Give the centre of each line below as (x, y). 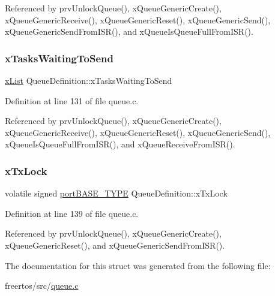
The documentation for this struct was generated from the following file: (138, 265)
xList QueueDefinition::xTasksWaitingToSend (89, 80)
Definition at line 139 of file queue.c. (72, 213)
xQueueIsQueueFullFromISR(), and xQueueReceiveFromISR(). (120, 144)
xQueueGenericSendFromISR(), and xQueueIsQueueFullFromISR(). (129, 31)
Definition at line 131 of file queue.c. (72, 100)
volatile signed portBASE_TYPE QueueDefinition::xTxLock (116, 193)
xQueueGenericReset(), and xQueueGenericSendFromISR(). (115, 245)
